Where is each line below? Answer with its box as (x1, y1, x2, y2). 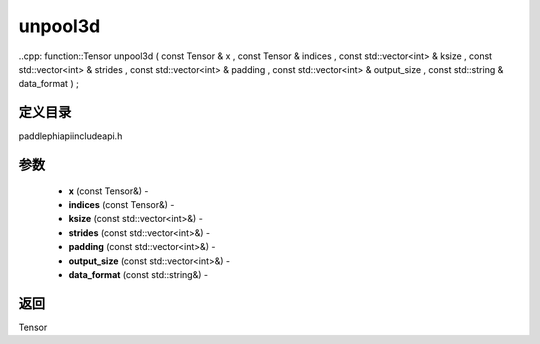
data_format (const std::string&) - (68, 268, 209, 280)
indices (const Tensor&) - (68, 199, 175, 211)
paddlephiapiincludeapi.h (18, 130, 123, 142)
